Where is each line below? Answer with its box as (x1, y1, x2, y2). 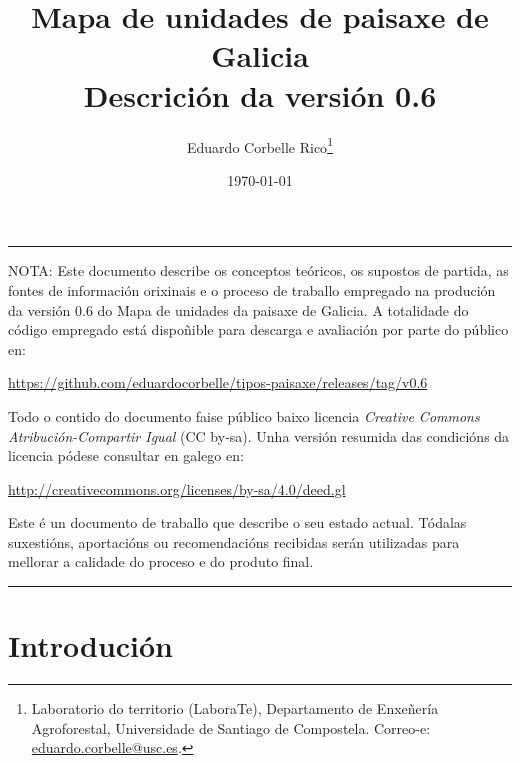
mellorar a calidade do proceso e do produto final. (8, 551, 314, 572)
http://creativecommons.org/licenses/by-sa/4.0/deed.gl (8, 478, 346, 499)
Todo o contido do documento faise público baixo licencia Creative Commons (8, 405, 480, 426)
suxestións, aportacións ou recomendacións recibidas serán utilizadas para (8, 531, 460, 552)
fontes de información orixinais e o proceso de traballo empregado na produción (8, 279, 496, 300)
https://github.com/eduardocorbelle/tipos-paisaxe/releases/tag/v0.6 (8, 372, 428, 393)
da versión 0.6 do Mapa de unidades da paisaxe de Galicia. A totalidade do (8, 299, 469, 320)
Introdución (8, 625, 174, 666)
